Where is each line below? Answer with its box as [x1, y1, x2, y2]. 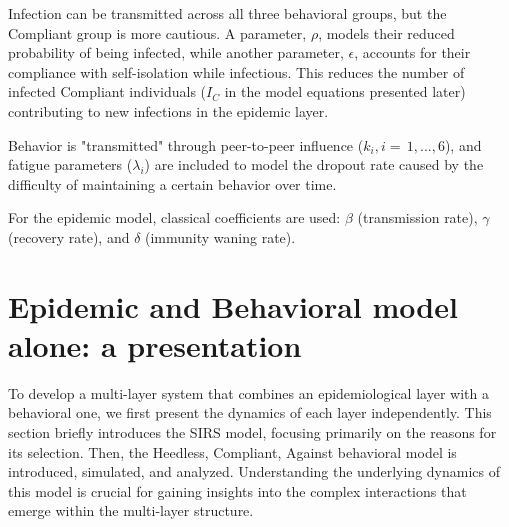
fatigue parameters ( [8, 154, 133, 175]
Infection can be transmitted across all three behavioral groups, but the [8, 3, 447, 23]
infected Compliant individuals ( [8, 81, 207, 102]
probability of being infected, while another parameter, [8, 42, 344, 63]
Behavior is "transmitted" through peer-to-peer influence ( [8, 134, 364, 155]
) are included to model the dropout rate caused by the [144, 154, 484, 175]
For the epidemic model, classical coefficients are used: [8, 207, 341, 228]
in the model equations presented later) [224, 81, 466, 102]
